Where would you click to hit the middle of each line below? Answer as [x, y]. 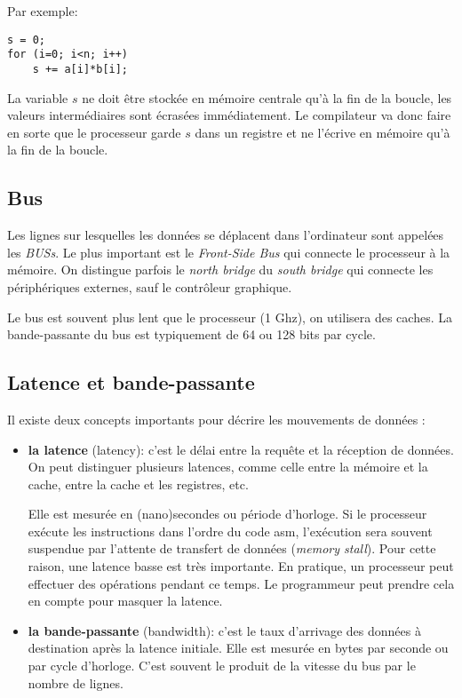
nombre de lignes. [76, 682]
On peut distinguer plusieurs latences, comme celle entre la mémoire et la [228, 467]
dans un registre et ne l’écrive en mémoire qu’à [323, 132]
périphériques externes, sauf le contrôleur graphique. [150, 286]
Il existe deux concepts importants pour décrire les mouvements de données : [216, 419]
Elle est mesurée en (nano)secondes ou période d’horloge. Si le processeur [227, 514]
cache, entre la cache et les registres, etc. [138, 484]
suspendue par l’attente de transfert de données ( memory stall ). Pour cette [232, 548]
